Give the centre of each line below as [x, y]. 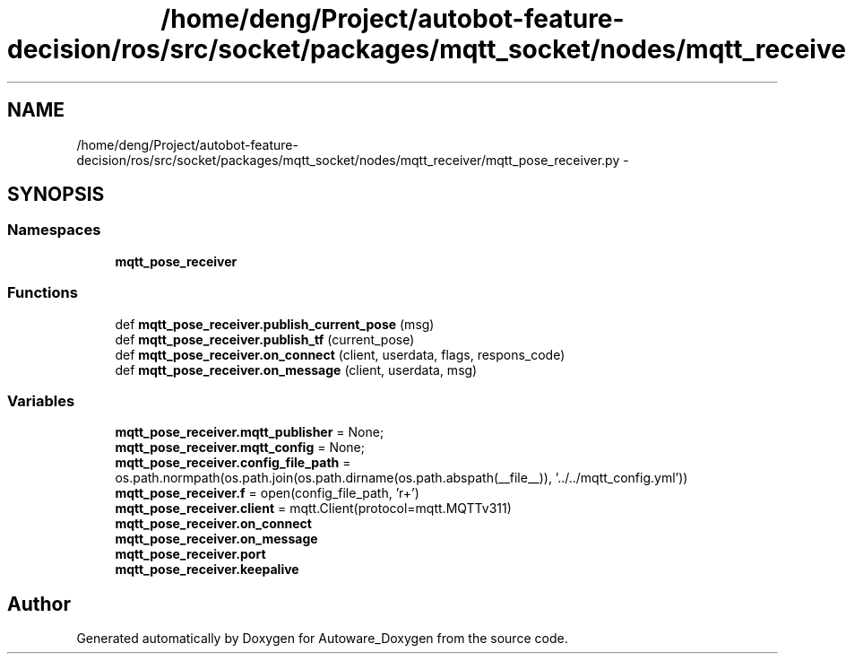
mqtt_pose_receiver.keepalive [207, 570]
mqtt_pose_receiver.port [190, 554]
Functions [43, 293]
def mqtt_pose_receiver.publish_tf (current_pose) [265, 339]
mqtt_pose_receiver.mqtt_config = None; [240, 448]
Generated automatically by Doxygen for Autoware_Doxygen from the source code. [322, 639]
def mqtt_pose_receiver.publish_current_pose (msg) [275, 324]
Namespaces [54, 230]
